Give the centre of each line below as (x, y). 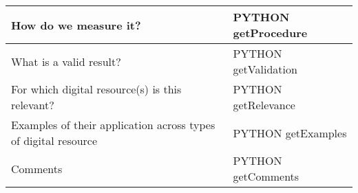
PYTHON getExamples (290, 133)
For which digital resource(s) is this (96, 89)
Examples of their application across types (113, 125)
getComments (266, 176)
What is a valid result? (66, 61)
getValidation (265, 69)
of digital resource (54, 140)
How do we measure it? (76, 25)
